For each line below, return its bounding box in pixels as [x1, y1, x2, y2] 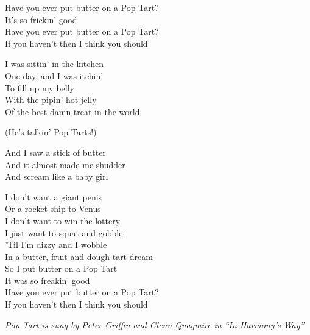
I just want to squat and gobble [5, 226, 123, 239]
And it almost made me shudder [5, 158, 125, 171]
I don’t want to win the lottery [5, 214, 121, 227]
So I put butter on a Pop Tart [5, 262, 118, 275]
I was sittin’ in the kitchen [5, 57, 104, 70]
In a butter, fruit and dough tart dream [5, 250, 153, 263]
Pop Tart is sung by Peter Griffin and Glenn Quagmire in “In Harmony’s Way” [5, 318, 305, 331]
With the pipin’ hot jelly [5, 93, 97, 106]
